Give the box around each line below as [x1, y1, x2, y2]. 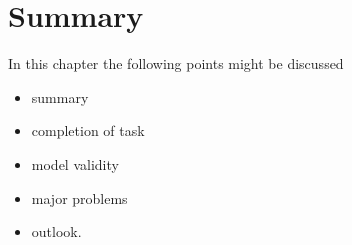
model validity [31, 153, 119, 174]
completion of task [31, 120, 145, 141]
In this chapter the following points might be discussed [8, 53, 344, 74]
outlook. [31, 221, 82, 242]
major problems [31, 187, 128, 208]
